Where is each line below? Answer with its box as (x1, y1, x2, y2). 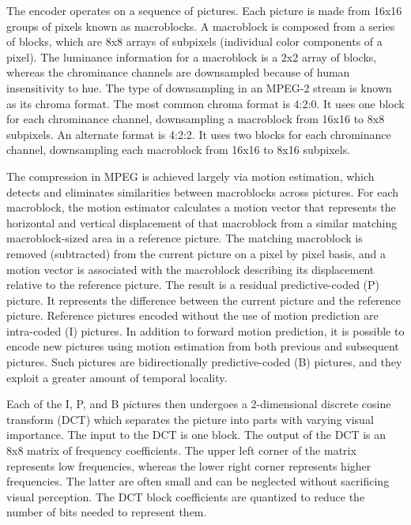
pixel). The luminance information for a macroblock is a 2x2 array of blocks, (6, 48, 377, 65)
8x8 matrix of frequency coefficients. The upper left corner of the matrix (6, 442, 356, 459)
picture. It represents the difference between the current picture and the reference (6, 291, 402, 308)
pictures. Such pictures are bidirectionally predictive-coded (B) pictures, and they (6, 354, 402, 370)
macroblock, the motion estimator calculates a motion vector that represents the (6, 199, 396, 216)
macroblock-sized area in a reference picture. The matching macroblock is (6, 230, 363, 246)
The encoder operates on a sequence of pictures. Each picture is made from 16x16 (6, 2, 402, 18)
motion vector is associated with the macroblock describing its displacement (6, 261, 375, 277)
